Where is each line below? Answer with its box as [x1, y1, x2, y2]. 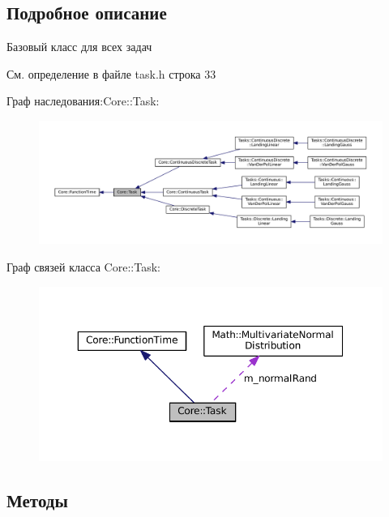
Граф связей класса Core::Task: [6, 258, 160, 275]
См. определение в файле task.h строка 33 [6, 65, 216, 82]
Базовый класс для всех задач [6, 38, 152, 55]
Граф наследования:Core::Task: [6, 92, 160, 109]
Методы [6, 488, 68, 513]
